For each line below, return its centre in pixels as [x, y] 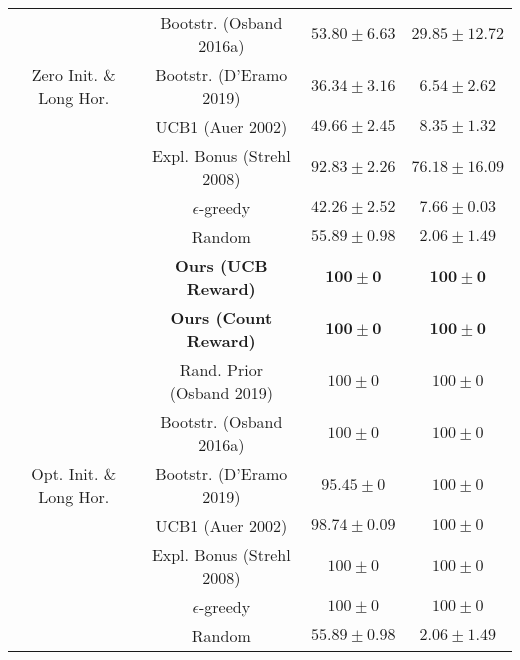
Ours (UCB [221, 265]
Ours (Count [221, 317]
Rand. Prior [221, 369]
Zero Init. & [73, 74]
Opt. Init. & [74, 473]
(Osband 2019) [221, 392]
